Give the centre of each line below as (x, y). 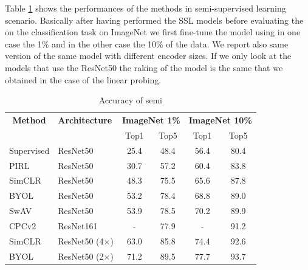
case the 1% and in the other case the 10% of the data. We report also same (147, 43)
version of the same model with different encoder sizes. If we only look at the (148, 56)
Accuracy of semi (130, 100)
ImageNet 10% (220, 120)
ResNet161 (78, 225)
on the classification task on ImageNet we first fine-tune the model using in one (153, 32)
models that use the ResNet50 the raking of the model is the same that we (144, 67)
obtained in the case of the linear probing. (83, 79)
